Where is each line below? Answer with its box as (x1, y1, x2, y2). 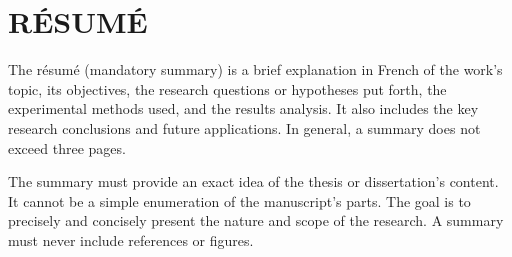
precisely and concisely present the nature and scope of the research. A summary (8, 210, 504, 231)
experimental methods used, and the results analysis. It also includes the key (8, 98, 479, 119)
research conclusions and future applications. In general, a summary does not (8, 117, 481, 138)
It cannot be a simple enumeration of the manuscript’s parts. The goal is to (8, 190, 471, 211)
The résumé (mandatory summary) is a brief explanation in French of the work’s (8, 59, 503, 80)
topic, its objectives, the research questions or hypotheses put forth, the (8, 78, 447, 99)
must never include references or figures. (8, 229, 254, 250)
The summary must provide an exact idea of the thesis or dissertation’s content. (8, 171, 499, 192)
